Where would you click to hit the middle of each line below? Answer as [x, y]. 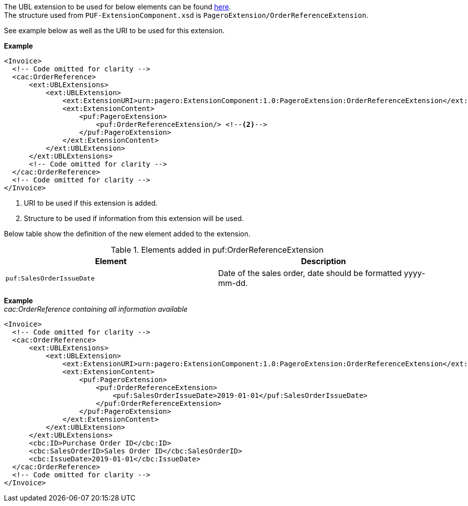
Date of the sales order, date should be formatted [310, 273]
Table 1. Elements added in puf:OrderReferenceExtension [217, 250]
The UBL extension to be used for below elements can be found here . [117, 7]
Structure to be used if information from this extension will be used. [134, 218]
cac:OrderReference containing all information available [96, 309]
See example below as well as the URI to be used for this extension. [114, 30]
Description [323, 261]
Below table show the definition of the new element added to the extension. [127, 234]
